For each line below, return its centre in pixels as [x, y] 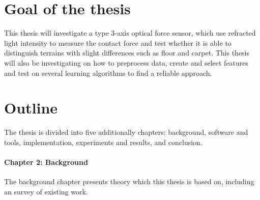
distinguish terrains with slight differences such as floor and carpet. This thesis [127, 53]
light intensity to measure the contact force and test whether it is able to [118, 42]
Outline [31, 108]
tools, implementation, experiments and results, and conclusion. [103, 142]
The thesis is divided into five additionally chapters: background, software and [126, 132]
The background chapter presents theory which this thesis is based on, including [129, 181]
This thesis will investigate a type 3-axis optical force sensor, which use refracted [130, 33]
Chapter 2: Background [46, 162]
